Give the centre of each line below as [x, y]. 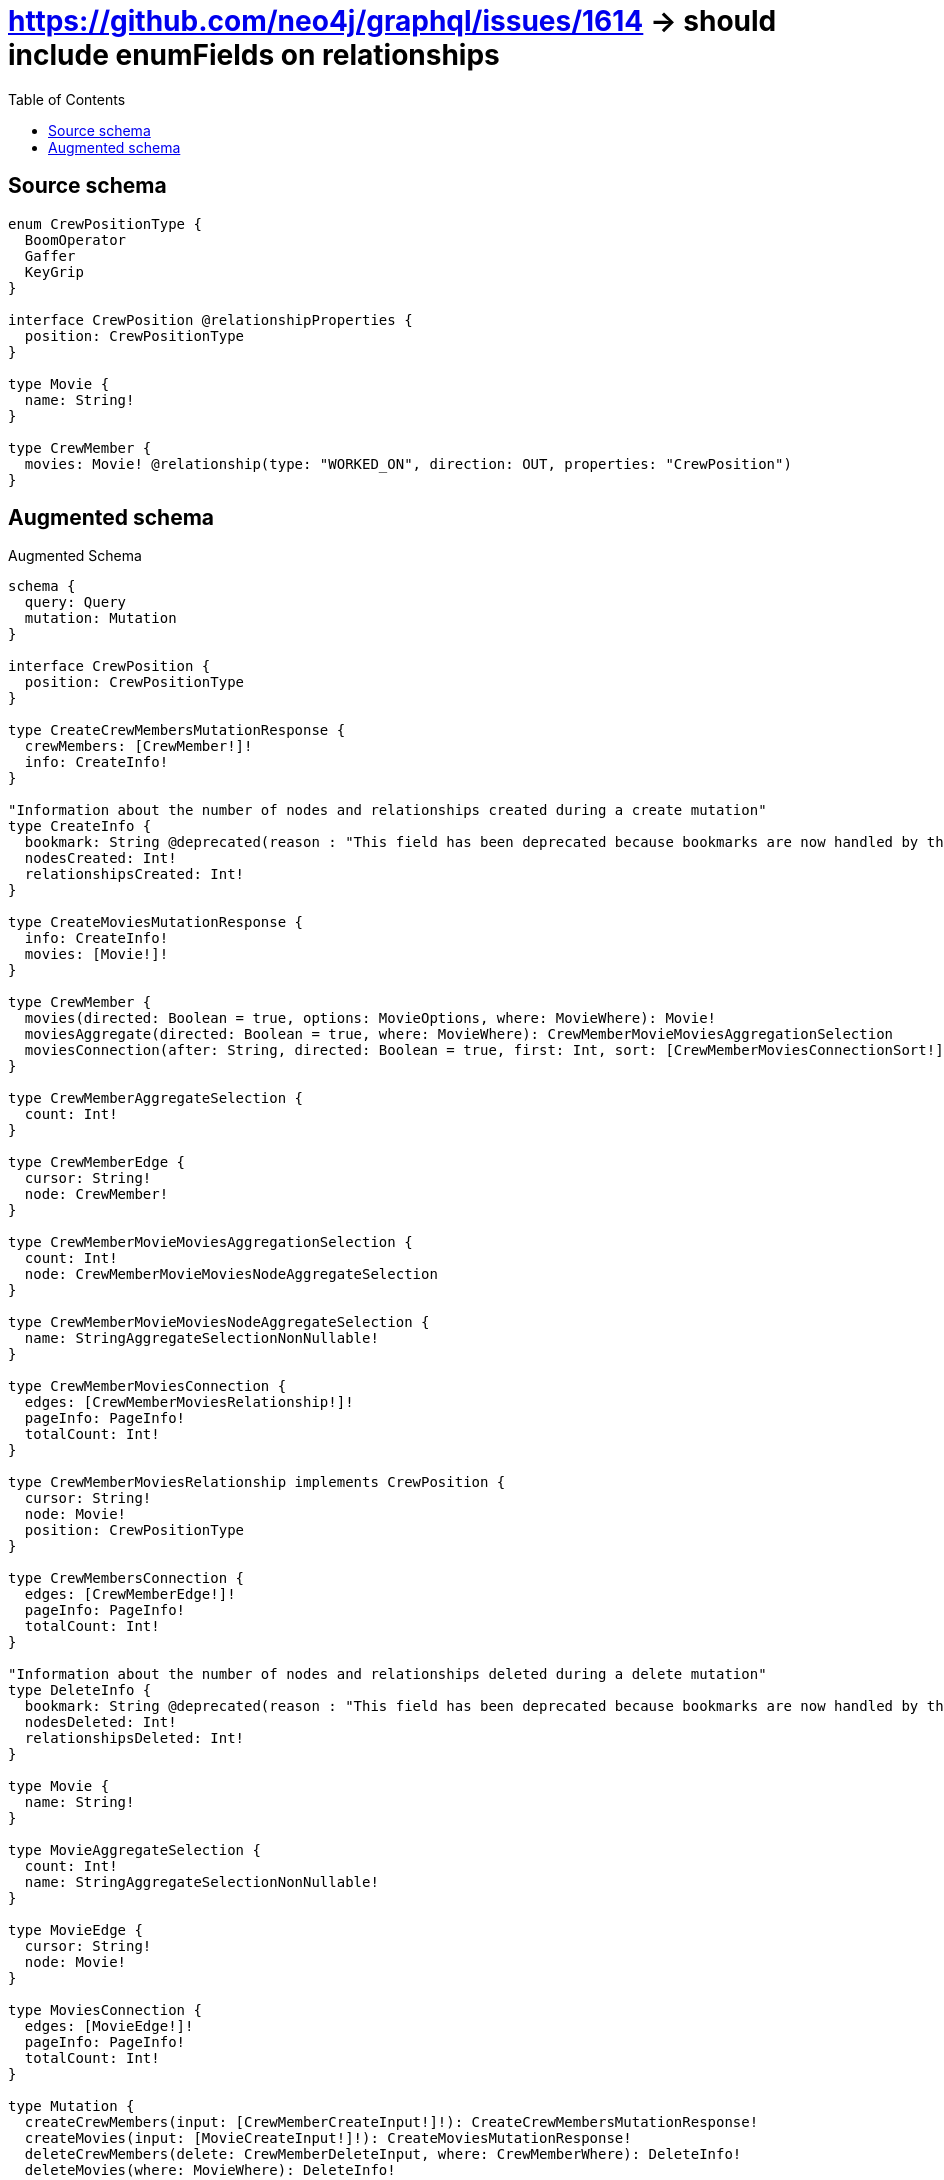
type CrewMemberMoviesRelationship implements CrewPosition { [257, 1482]
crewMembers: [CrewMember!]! [138, 746]
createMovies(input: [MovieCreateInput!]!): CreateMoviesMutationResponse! [328, 2138]
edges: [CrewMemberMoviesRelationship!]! [189, 1402]
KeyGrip [54, 271]
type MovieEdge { [75, 1930]
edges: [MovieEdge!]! [109, 2026]
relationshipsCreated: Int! [134, 874]
